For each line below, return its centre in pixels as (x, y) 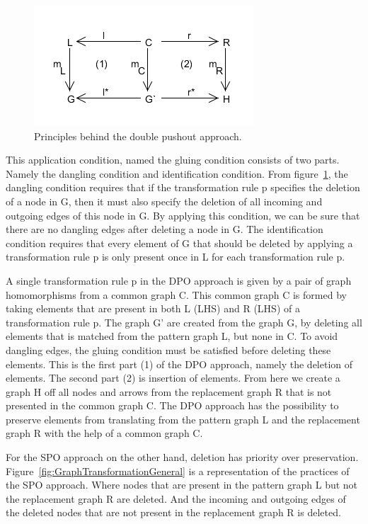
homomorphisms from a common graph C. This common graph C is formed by (176, 294)
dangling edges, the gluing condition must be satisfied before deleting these (168, 349)
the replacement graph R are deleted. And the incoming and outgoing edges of (176, 498)
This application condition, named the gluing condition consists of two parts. (173, 160)
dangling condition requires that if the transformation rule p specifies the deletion (183, 187)
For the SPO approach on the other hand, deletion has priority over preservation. (182, 457)
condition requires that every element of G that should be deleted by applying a (179, 243)
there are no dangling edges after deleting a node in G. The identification (165, 229)
